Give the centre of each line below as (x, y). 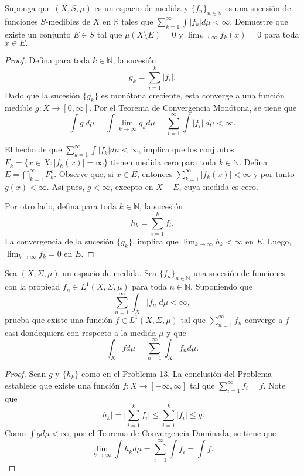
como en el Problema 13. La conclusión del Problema (177, 374)
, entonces (155, 173)
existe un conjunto (38, 34)
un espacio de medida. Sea (110, 273)
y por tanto (274, 173)
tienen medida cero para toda (163, 162)
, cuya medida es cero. (218, 186)
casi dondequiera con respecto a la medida (81, 332)
